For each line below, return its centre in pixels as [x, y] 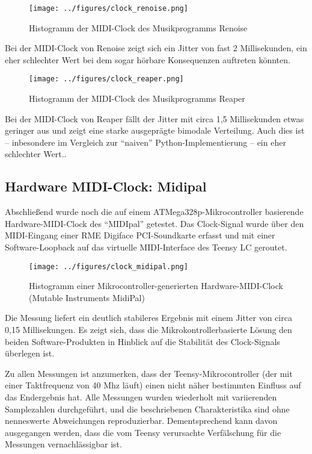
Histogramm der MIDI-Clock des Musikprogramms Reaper [137, 98]
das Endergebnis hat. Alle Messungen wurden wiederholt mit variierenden [141, 397]
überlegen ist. [30, 353]
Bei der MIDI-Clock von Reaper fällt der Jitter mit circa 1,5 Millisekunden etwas [154, 118]
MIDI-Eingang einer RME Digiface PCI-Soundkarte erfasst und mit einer [140, 235]
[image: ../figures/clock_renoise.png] [109, 8]
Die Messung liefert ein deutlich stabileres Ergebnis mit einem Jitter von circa [148, 318]
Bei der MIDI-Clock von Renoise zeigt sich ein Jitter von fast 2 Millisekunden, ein [156, 48]
